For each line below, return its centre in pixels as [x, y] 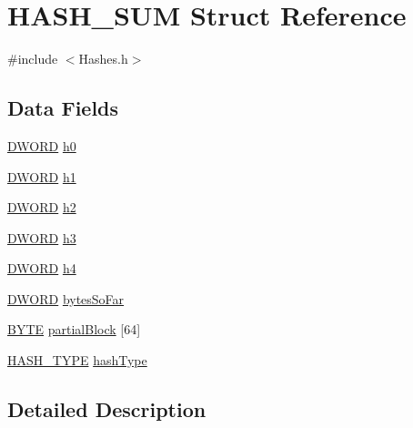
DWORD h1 [42, 176]
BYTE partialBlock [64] [74, 329]
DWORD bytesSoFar [66, 298]
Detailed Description [107, 409]
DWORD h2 [42, 207]
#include [33, 59]
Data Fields [63, 108]
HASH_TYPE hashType [77, 360]
